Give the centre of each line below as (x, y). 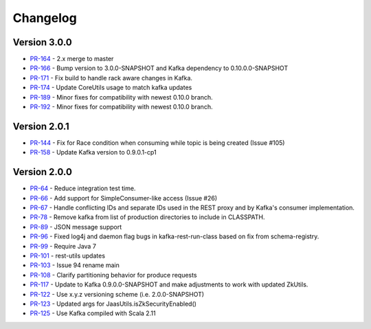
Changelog (45, 18)
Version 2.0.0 (42, 172)
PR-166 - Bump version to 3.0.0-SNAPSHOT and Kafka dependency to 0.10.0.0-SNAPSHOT (159, 68)
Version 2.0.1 (41, 126)
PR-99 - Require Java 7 (63, 246)
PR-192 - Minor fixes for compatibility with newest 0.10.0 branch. (121, 107)
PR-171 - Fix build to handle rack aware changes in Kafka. (111, 78)
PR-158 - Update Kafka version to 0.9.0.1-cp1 (93, 152)
